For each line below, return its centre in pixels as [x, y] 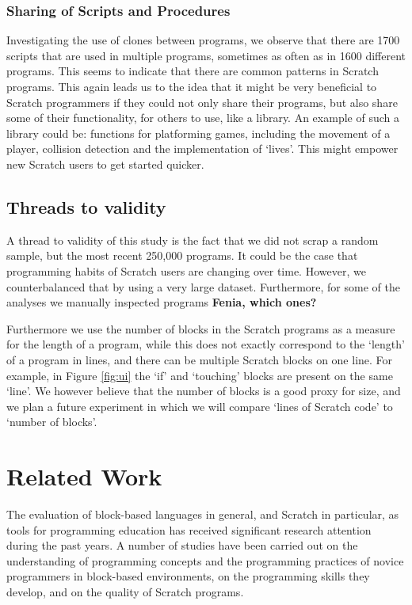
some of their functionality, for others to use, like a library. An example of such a [203, 118]
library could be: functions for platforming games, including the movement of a [198, 133]
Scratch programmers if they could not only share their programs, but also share [202, 102]
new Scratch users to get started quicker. [105, 164]
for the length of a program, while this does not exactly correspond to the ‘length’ [206, 344]
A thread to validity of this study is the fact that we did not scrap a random [193, 240]
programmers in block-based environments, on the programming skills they [188, 576]
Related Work [84, 476]
